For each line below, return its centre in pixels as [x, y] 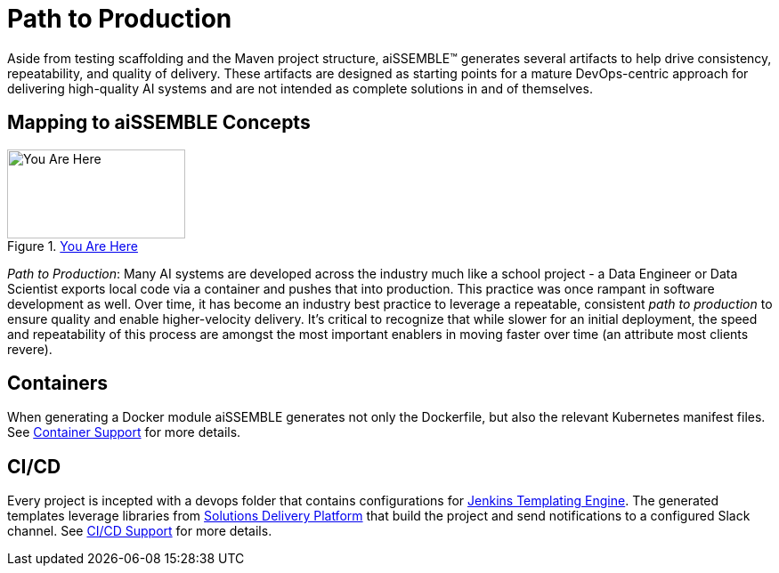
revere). [30, 349]
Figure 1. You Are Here [73, 246]
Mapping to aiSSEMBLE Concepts [159, 123]
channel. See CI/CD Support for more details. [140, 531]
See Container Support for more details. [124, 432]
